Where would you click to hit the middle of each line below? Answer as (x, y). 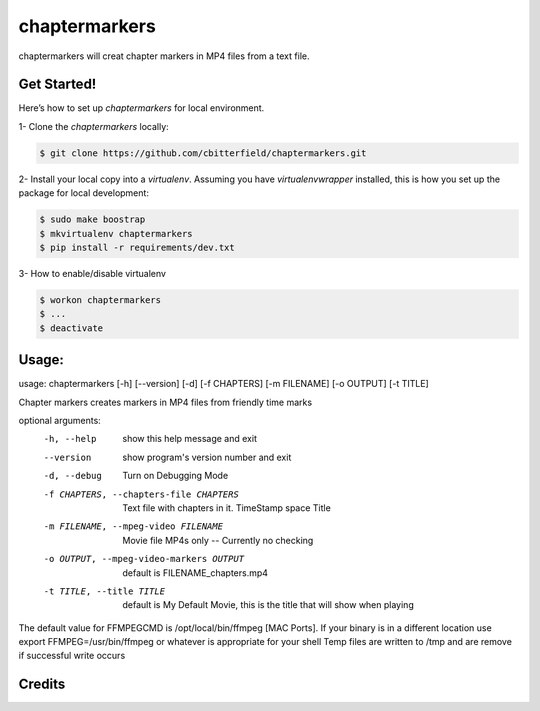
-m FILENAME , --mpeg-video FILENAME (133, 526)
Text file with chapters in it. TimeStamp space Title (227, 507)
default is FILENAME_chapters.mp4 (195, 572)
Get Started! (57, 84)
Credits (42, 684)
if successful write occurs (72, 656)
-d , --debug (72, 476)
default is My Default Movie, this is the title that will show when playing (268, 605)
